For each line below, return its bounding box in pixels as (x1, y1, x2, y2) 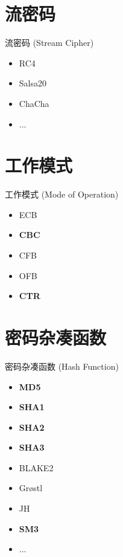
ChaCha (19, 97, 49, 109)
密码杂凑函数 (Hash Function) (5, 359, 119, 372)
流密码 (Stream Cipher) (5, 36, 94, 49)
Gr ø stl (19, 481, 43, 494)
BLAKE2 (19, 461, 54, 474)
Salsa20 (19, 77, 46, 89)
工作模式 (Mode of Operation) (5, 188, 119, 201)
